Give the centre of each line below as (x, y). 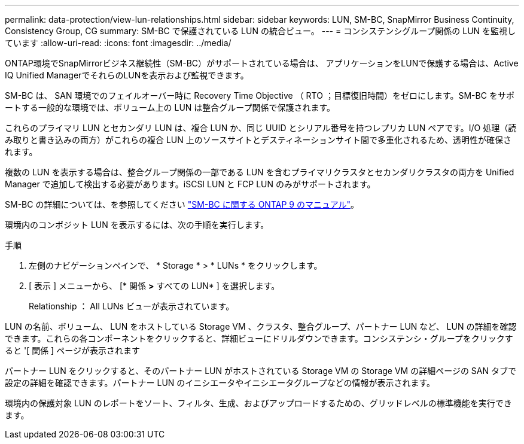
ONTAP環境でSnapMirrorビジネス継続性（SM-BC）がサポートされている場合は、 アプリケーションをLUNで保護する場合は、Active (262, 63)
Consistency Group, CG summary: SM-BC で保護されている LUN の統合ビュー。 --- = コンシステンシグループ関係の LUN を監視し (261, 31)
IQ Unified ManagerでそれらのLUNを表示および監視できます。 (127, 75)
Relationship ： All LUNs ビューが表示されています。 (132, 306)
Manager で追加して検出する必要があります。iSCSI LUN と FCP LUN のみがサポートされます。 (190, 184)
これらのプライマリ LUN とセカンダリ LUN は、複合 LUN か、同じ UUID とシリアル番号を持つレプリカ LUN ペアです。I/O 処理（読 (261, 128)
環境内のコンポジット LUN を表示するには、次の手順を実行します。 (137, 225)
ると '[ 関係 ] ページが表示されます (72, 350)
